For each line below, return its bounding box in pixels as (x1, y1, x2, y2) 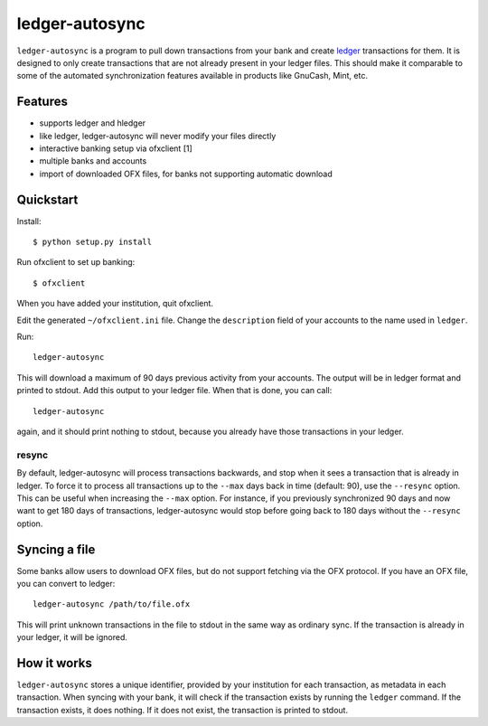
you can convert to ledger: (16, 579, 116, 589)
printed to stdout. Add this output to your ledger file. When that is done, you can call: (16, 385, 333, 396)
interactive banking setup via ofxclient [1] (39, 143, 193, 154)
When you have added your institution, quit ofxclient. (16, 298, 214, 309)
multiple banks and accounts (39, 156, 147, 166)
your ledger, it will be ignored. (16, 632, 128, 643)
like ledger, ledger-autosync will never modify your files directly (39, 130, 277, 141)
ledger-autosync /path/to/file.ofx (33, 599, 191, 609)
